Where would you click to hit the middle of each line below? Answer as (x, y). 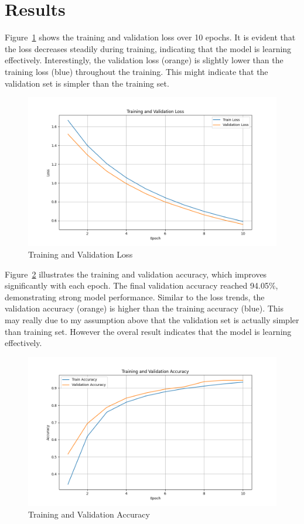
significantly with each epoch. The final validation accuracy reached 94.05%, (141, 285)
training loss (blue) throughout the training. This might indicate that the (136, 71)
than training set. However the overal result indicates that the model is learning (148, 331)
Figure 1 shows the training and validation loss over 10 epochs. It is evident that (150, 37)
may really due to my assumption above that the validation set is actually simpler (152, 320)
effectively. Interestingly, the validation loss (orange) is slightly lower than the (144, 60)
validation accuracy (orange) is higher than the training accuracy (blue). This (144, 308)
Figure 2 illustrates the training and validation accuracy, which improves (136, 274)
